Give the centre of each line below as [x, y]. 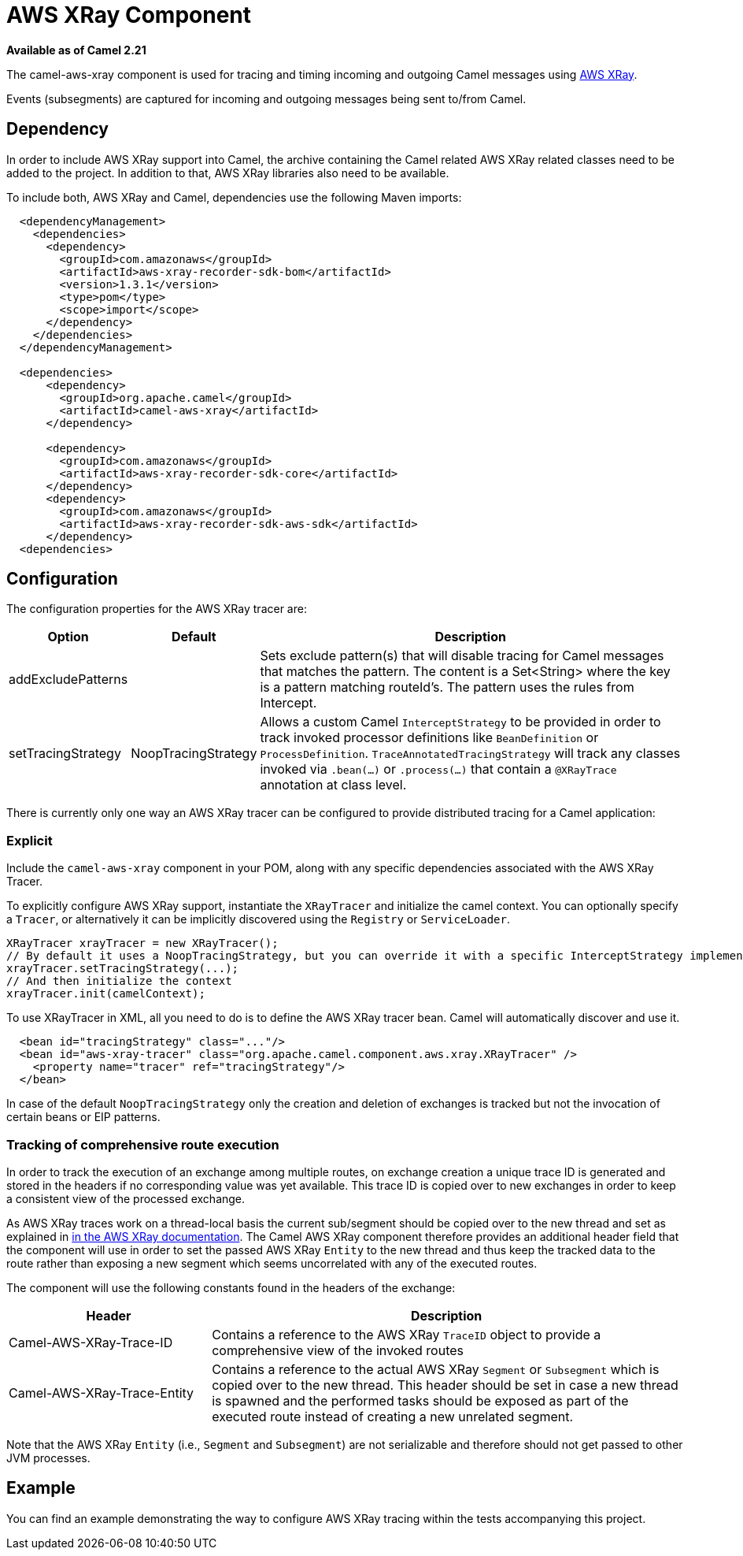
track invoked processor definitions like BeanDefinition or [429, 738]
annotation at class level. [333, 785]
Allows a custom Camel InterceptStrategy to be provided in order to [460, 722]
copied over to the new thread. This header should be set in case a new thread [445, 1385]
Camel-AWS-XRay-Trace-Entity [102, 1393]
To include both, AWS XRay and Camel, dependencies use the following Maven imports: [234, 197]
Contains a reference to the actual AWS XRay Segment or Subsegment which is [436, 1369]
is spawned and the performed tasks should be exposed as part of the [420, 1400]
